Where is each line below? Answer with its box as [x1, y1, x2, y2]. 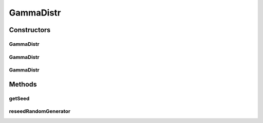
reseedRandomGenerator [9, 108, 71, 115]
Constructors [9, 26, 51, 34]
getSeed [9, 95, 30, 102]
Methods [9, 80, 37, 88]
